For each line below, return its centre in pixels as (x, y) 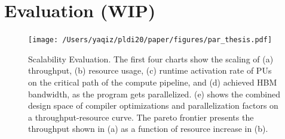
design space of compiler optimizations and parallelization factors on (153, 105)
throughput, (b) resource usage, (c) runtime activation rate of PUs (150, 70)
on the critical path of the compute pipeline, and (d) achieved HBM (153, 82)
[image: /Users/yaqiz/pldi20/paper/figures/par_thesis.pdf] (150, 40)
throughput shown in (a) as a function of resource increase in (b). (148, 129)
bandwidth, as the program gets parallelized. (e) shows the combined (154, 94)
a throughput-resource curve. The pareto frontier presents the (141, 117)
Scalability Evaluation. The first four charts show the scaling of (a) (151, 59)
